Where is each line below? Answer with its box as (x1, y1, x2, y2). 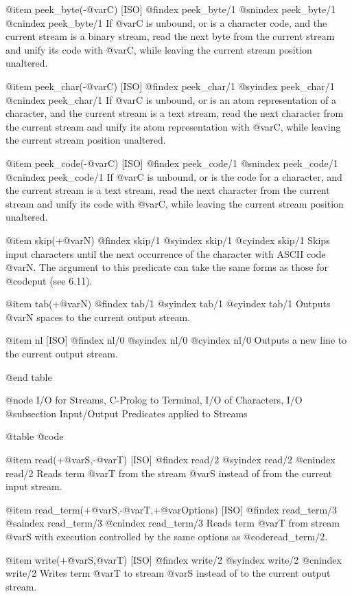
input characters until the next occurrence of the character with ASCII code (5, 246, 326, 261)
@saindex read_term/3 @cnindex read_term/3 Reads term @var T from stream (5, 516, 340, 530)
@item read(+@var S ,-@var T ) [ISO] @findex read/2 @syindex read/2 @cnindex (5, 452, 336, 467)
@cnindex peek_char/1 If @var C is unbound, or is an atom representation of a (5, 92, 336, 107)
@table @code (5, 429, 64, 443)
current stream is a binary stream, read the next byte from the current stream (5, 29, 335, 43)
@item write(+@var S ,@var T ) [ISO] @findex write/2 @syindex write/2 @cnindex (5, 552, 342, 566)
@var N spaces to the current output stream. (5, 309, 191, 324)
